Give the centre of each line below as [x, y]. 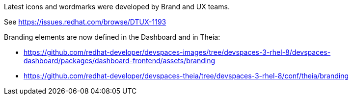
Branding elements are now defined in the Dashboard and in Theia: [112, 37]
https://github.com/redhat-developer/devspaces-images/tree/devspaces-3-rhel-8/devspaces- [177, 52]
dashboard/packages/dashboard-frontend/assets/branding [119, 61]
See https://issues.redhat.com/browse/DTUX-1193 [85, 22]
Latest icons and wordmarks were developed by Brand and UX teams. [117, 7]
